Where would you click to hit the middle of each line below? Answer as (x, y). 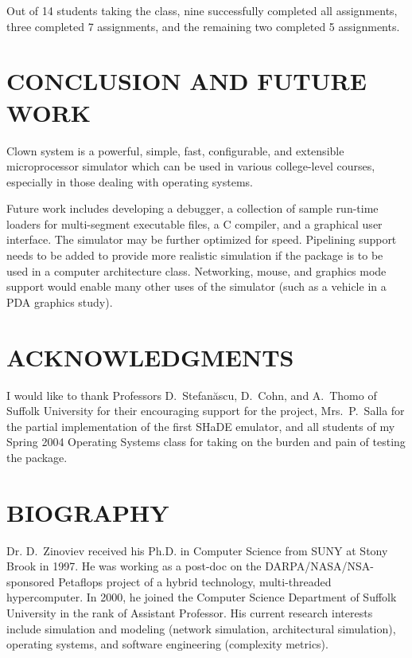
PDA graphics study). (60, 302)
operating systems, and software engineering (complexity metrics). (167, 644)
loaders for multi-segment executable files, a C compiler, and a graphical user (194, 223)
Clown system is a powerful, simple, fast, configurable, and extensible (175, 150)
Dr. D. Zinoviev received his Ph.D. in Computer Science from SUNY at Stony (197, 550)
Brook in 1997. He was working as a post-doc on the (134, 566)
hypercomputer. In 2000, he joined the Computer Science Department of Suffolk (202, 597)
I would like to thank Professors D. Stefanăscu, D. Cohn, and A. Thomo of (192, 395)
